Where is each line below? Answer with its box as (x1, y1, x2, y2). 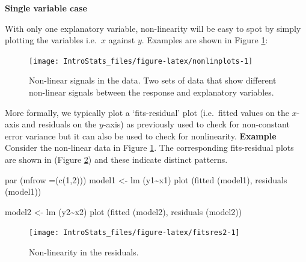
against (108, 34, 135, 46)
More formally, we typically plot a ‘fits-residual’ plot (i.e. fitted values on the (5, 106, 289, 118)
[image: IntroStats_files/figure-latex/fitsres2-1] (29, 228, 240, 237)
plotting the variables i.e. (5, 34, 97, 46)
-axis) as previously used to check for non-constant (103, 118, 290, 130)
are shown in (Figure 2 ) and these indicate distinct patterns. (5, 153, 228, 165)
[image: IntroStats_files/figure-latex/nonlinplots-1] (29, 56, 253, 65)
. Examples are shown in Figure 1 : (141, 34, 268, 46)
